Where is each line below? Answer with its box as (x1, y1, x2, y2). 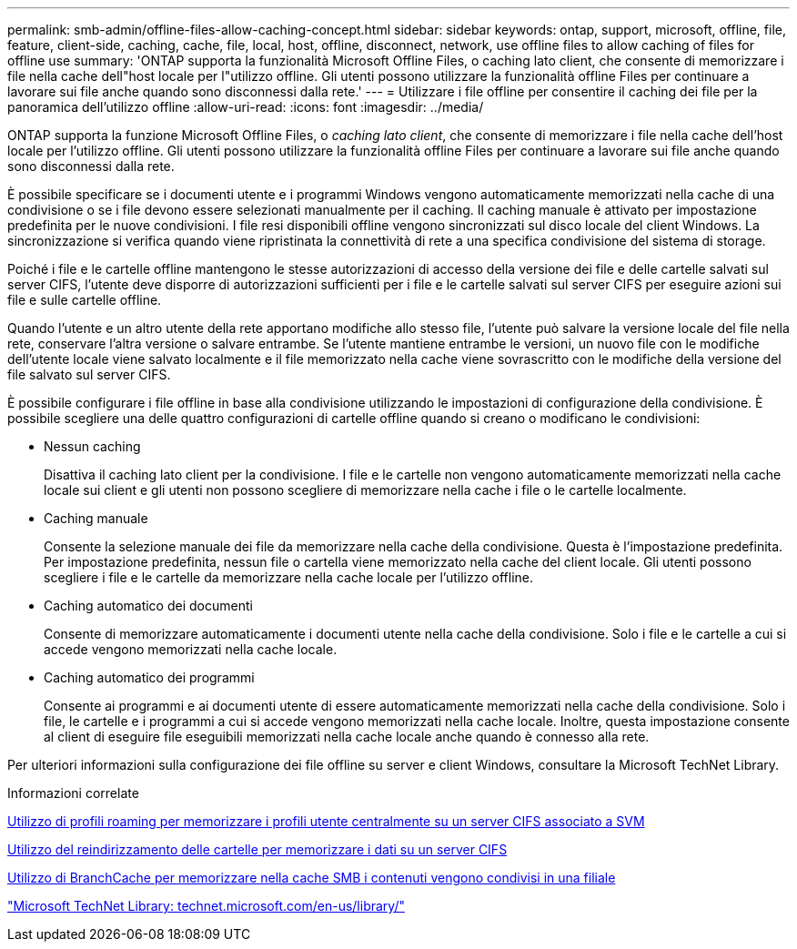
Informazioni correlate (7, 785, 139, 801)
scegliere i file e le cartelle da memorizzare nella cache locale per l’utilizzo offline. (44, 570, 534, 585)
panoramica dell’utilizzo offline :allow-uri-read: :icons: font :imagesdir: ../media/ (7, 99, 484, 115)
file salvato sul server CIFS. (7, 367, 171, 382)
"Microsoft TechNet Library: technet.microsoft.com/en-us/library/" (7, 898, 405, 914)
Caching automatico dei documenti (44, 598, 253, 613)
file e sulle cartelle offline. (7, 292, 162, 308)
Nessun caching (44, 439, 141, 454)
